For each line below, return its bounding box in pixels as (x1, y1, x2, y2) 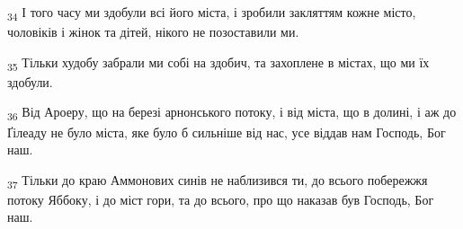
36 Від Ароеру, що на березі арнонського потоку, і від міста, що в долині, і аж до (7, 102, 457, 124)
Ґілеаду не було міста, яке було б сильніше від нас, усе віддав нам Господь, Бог (7, 122, 446, 141)
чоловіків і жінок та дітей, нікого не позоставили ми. (7, 22, 299, 41)
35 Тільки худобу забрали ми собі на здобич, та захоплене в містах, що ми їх (7, 52, 430, 74)
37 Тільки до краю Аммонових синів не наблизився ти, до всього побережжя (7, 170, 428, 191)
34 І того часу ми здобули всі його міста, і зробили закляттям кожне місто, (7, 3, 416, 23)
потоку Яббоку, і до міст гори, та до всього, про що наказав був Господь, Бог (7, 189, 434, 208)
